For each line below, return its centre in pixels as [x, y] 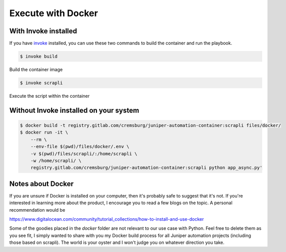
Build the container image [36, 70]
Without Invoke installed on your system [74, 110]
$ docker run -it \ [44, 133]
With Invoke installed [43, 31]
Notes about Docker [41, 184]
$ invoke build [39, 56]
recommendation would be [37, 210]
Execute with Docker [54, 13]
